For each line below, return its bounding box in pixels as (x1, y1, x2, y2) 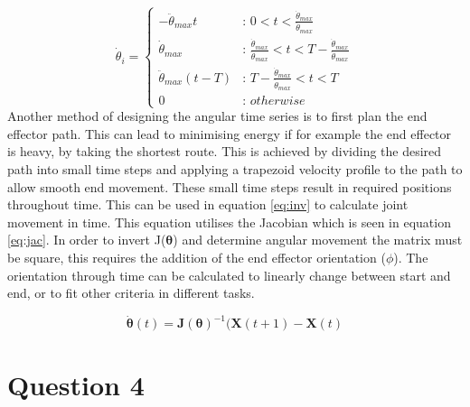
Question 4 (7, 365, 145, 402)
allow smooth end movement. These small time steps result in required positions (7, 177, 452, 196)
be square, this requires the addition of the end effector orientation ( (7, 248, 386, 267)
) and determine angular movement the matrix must (173, 230, 463, 249)
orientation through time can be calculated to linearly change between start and (7, 265, 451, 284)
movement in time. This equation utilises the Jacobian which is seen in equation (7, 212, 451, 231)
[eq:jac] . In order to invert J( (7, 230, 166, 249)
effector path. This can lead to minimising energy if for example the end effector (7, 124, 452, 143)
